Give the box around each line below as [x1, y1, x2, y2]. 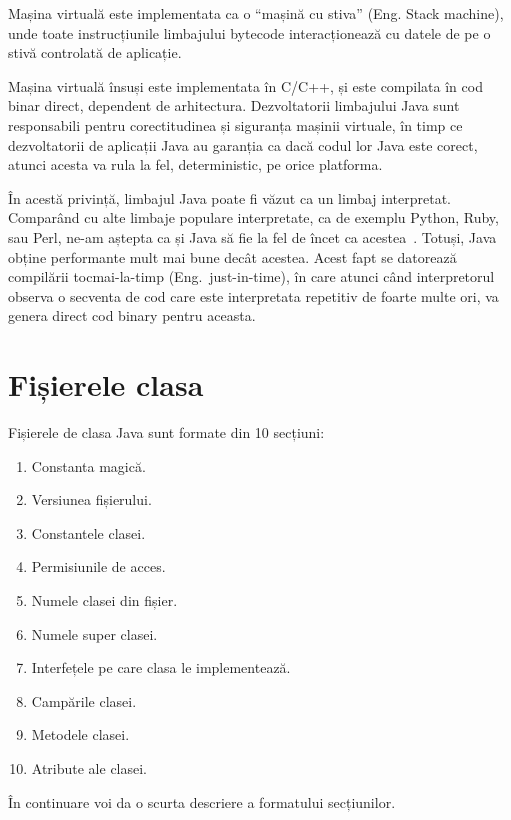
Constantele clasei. [31, 522, 146, 543]
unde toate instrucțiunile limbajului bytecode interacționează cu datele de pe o [8, 22, 491, 43]
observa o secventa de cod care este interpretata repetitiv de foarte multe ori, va [8, 285, 499, 306]
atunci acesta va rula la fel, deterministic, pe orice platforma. [8, 154, 383, 175]
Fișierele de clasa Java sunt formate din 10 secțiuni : [8, 422, 325, 443]
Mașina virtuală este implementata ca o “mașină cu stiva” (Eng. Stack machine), [8, 3, 504, 23]
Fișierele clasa [8, 364, 204, 405]
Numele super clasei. [31, 623, 158, 644]
